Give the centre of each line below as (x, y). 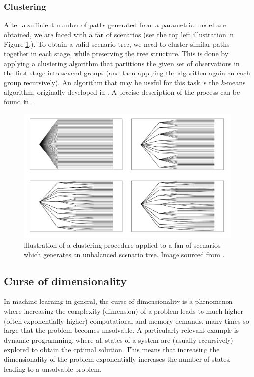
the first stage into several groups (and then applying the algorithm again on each (127, 73)
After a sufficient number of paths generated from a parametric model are (115, 25)
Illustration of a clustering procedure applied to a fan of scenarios (122, 244)
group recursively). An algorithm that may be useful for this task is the (111, 82)
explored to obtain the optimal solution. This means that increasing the (112, 349)
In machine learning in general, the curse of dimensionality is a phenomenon (118, 301)
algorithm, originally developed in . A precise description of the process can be (122, 92)
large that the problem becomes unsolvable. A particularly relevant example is (122, 330)
